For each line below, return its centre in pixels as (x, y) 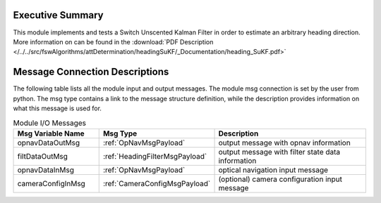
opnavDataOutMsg (49, 143)
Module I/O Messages (50, 123)
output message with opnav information (284, 143)
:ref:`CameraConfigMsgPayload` (157, 183)
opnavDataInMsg (46, 170)
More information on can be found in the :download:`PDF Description (113, 41)
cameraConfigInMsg (52, 183)
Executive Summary (58, 15)
